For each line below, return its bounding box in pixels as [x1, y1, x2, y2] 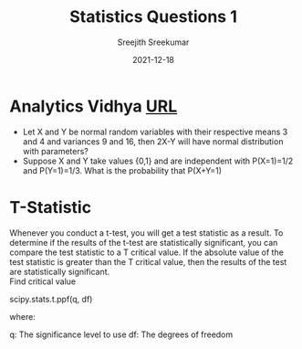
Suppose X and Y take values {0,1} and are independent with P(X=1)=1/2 [22, 155, 294, 166]
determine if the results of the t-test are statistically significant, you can [9, 237, 278, 248]
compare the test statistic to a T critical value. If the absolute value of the [9, 247, 285, 258]
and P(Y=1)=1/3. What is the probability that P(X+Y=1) [22, 164, 222, 175]
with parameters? [22, 145, 89, 156]
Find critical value [9, 276, 77, 287]
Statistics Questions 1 [69, 6, 237, 27]
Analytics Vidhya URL [9, 96, 178, 116]
